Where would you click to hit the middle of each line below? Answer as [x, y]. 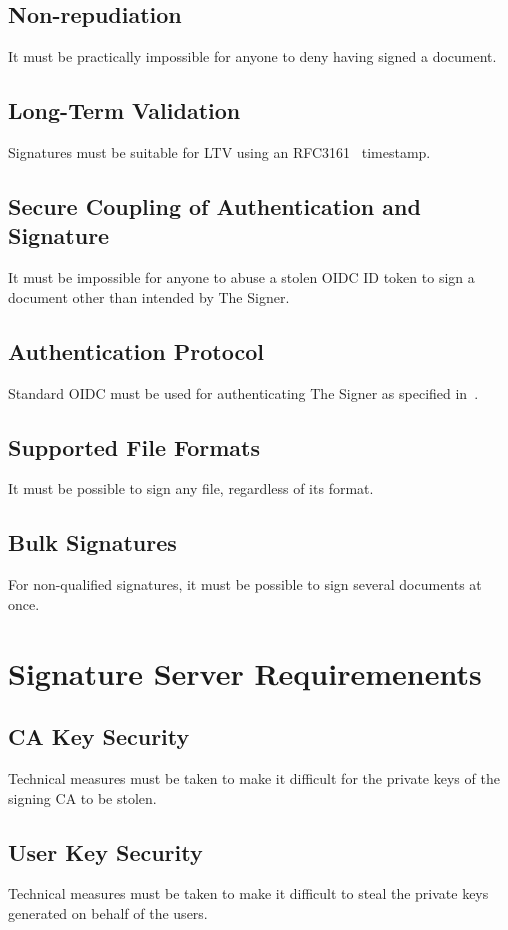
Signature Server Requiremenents [245, 672]
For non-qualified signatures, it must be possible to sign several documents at [245, 584]
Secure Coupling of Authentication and [214, 205]
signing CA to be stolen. [82, 797]
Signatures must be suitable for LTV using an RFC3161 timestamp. [219, 152]
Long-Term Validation [124, 110]
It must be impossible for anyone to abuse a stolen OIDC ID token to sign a [241, 277]
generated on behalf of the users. [108, 912]
